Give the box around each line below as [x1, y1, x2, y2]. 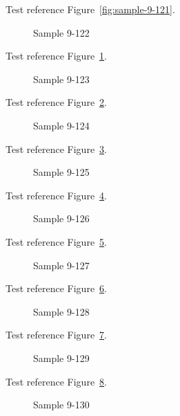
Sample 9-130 [33, 397, 90, 412]
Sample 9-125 [33, 165, 90, 179]
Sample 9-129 [33, 350, 90, 365]
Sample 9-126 [33, 211, 90, 226]
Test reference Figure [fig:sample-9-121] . [6, 2, 175, 16]
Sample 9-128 [33, 304, 90, 318]
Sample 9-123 [33, 71, 90, 86]
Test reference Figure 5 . [6, 234, 107, 248]
